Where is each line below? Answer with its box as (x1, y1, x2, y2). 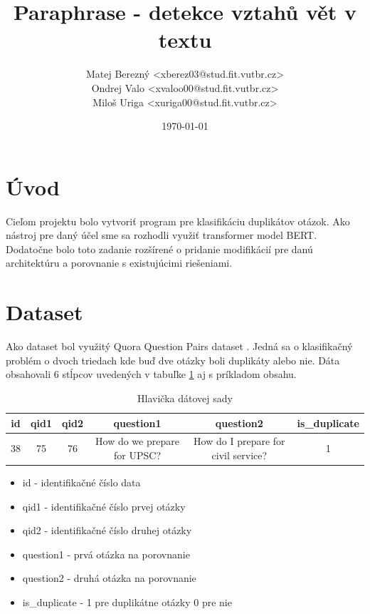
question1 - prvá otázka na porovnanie (22, 546, 190, 561)
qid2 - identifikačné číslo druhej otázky (22, 523, 192, 538)
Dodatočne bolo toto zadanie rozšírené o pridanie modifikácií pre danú (6, 241, 313, 256)
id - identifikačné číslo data (22, 475, 141, 490)
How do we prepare (95, 434, 179, 449)
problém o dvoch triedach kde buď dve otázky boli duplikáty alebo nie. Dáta (6, 352, 340, 367)
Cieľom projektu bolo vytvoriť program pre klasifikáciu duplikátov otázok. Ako (6, 213, 350, 228)
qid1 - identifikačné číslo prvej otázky (22, 498, 186, 513)
